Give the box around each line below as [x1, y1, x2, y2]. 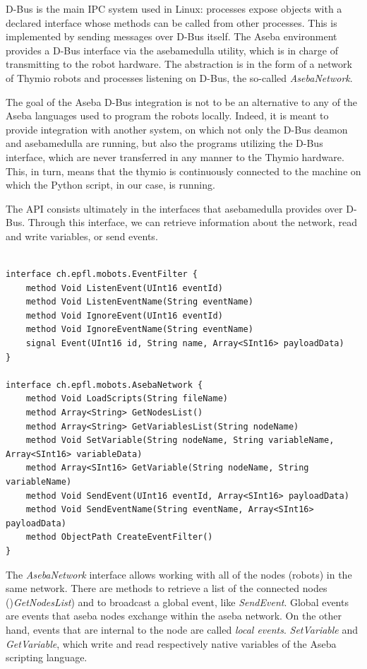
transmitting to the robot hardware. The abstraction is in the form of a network [6, 57, 352, 71]
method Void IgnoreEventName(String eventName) [25, 324, 253, 335]
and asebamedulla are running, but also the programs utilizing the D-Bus [6, 136, 323, 150]
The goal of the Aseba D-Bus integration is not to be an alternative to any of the [6, 94, 358, 109]
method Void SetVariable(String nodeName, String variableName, [25, 435, 335, 446]
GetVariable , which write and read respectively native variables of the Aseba [6, 636, 337, 651]
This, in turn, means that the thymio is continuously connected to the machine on [6, 163, 361, 178]
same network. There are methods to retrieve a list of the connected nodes [6, 581, 327, 596]
